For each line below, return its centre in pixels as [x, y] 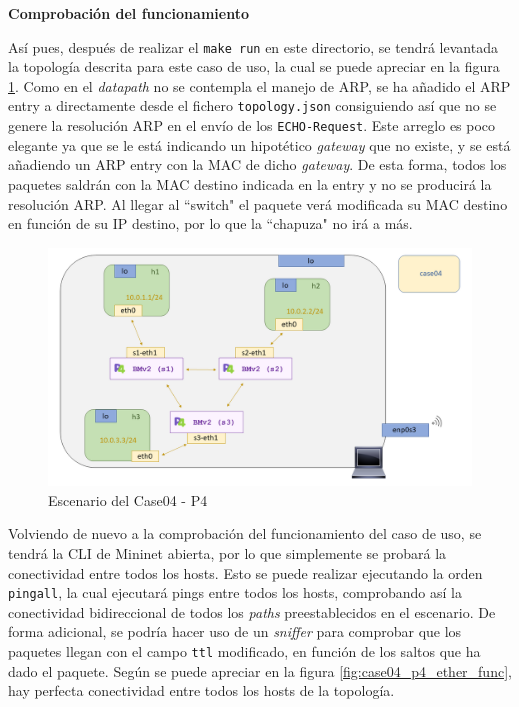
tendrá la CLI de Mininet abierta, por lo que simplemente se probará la [227, 553]
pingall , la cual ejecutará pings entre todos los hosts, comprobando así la [235, 592]
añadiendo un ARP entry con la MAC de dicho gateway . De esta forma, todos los [257, 164]
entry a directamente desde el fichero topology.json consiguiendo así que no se [252, 105]
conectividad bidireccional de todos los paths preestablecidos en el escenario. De [252, 611]
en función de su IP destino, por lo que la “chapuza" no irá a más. [210, 223]
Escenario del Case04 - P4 [128, 499]
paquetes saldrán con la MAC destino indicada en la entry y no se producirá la [250, 183]
